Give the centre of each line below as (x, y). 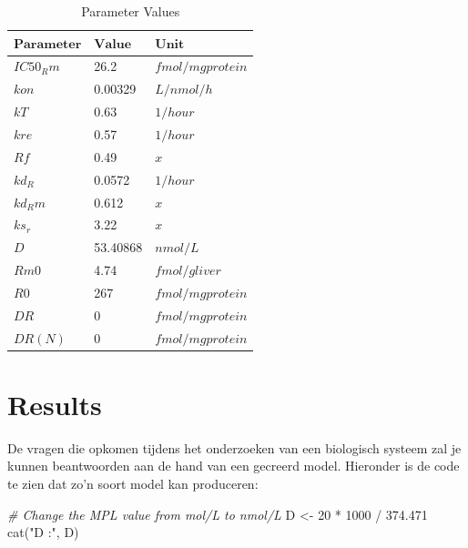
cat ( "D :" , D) (43, 532)
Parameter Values (131, 11)
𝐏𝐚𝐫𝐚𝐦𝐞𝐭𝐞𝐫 (48, 44)
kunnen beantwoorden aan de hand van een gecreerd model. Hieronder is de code (234, 466)
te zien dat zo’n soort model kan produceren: (133, 483)
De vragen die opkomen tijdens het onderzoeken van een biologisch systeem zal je (234, 447)
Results (55, 404)
